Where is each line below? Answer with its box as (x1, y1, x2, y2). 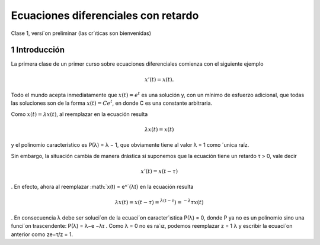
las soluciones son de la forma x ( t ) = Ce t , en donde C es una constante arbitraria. (11, 99, 213, 107)
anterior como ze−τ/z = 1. (11, 231, 73, 238)
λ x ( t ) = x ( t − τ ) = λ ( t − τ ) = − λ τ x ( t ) (114, 198, 204, 205)
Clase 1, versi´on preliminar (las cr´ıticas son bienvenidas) (11, 30, 151, 37)
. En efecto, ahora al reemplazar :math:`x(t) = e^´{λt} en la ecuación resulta (11, 183, 194, 191)
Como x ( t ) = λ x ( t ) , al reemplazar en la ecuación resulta (11, 110, 148, 118)
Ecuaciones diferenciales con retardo (11, 9, 199, 22)
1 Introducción (11, 45, 65, 55)
